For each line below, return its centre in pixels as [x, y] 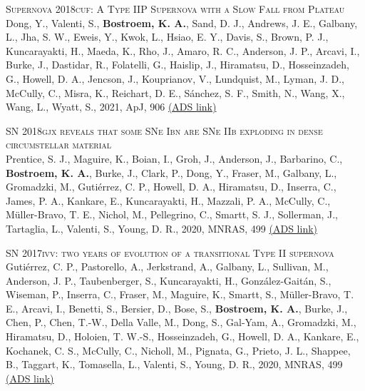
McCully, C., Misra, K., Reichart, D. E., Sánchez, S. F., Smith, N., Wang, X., [175, 92]
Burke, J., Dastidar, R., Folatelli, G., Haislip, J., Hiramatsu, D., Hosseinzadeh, [178, 65]
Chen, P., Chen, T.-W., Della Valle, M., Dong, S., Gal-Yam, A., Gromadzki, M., [181, 322]
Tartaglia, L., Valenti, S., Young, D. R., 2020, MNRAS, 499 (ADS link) [162, 228]
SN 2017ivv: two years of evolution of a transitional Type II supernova [170, 252]
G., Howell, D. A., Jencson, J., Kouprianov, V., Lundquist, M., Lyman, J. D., [175, 78]
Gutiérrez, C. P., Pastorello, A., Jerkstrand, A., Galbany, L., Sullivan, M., [167, 266]
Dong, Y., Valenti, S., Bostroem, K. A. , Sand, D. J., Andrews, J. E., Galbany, [182, 22]
